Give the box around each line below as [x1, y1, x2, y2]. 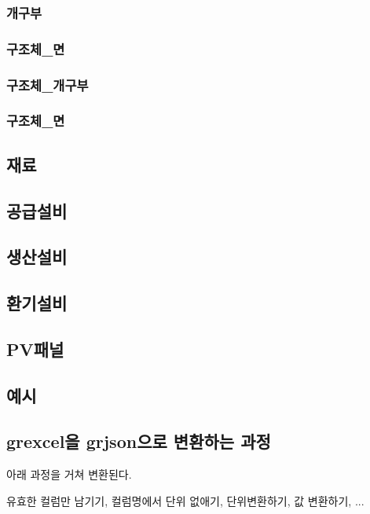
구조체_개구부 [6, 75, 89, 94]
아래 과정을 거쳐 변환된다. [6, 466, 132, 483]
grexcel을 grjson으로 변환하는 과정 [6, 429, 271, 453]
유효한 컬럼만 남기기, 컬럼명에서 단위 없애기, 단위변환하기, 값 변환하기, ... [6, 492, 365, 508]
